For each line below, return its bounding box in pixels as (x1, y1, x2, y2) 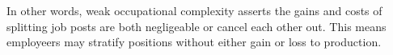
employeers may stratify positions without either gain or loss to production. (6, 33, 382, 50)
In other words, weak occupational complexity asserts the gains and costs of (6, 2, 382, 18)
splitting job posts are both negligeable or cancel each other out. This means (6, 18, 387, 34)
